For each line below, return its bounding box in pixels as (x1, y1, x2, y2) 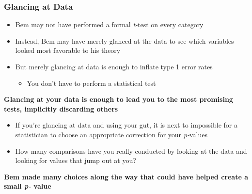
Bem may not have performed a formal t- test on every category (15, 19, 204, 30)
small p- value (4, 181, 51, 191)
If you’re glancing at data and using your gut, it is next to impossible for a (15, 120, 237, 130)
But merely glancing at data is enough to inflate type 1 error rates (15, 62, 213, 71)
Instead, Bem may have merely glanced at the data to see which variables (15, 35, 234, 46)
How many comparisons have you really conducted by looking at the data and (15, 145, 247, 156)
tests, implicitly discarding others (4, 103, 118, 113)
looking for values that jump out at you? (15, 155, 136, 165)
